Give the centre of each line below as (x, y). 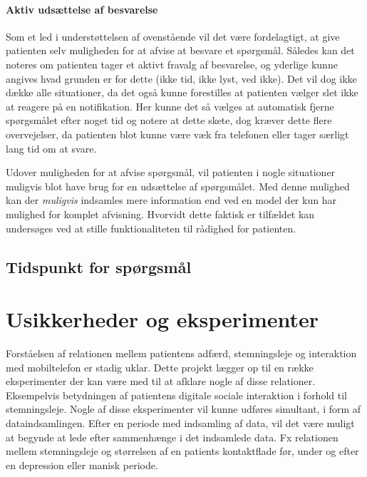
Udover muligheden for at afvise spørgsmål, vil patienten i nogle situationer (171, 172)
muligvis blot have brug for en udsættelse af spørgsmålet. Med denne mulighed (178, 186)
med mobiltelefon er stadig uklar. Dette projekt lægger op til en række (160, 367)
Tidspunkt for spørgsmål (99, 266)
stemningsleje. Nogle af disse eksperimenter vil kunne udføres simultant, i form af (183, 409)
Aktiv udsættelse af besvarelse (82, 9)
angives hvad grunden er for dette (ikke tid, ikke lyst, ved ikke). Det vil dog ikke (181, 78)
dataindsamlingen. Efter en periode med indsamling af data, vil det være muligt (180, 422)
